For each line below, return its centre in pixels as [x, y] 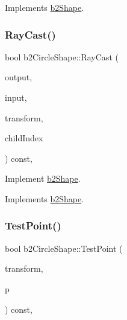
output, [19, 77]
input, [16, 97]
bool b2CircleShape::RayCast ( [62, 56]
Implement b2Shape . [43, 178]
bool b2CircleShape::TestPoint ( [64, 248]
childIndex [24, 138]
